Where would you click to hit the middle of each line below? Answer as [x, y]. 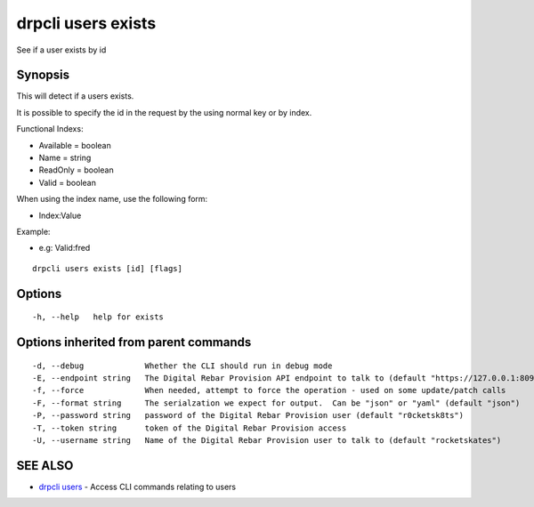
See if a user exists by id [61, 50]
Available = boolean [75, 145]
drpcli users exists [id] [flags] [107, 268]
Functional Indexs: [50, 129]
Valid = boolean [68, 182]
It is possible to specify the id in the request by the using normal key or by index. [164, 112]
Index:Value [60, 215]
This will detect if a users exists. [75, 96]
